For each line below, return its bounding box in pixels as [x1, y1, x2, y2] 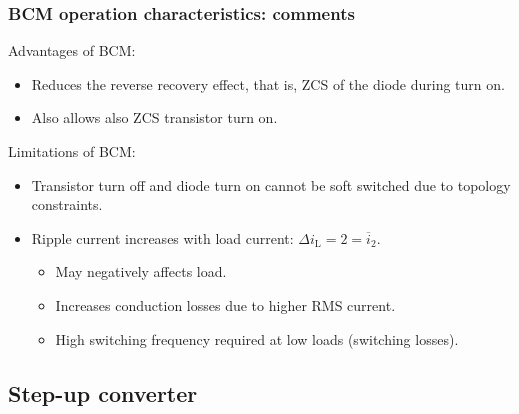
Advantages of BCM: [8, 40, 136, 61]
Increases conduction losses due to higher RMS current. [55, 294, 396, 315]
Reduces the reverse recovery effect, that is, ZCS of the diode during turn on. [31, 73, 505, 94]
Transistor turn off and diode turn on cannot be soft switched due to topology [31, 174, 511, 195]
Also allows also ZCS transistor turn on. [31, 107, 278, 128]
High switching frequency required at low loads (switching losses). [55, 328, 459, 349]
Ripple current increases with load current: [31, 227, 294, 248]
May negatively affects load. [55, 261, 227, 282]
